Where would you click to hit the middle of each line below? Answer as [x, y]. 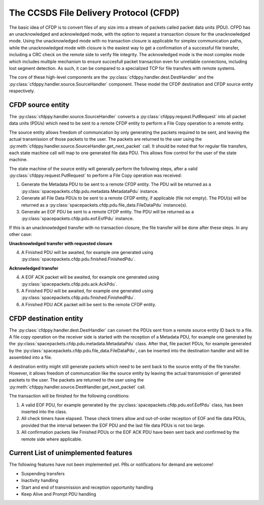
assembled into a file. [31, 358]
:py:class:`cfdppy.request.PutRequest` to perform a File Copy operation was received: [95, 175]
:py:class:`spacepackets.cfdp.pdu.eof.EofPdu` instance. [77, 219]
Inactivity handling [40, 481]
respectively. [22, 91]
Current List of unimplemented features [71, 453]
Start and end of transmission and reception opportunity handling [87, 487]
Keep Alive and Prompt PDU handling [59, 494]
